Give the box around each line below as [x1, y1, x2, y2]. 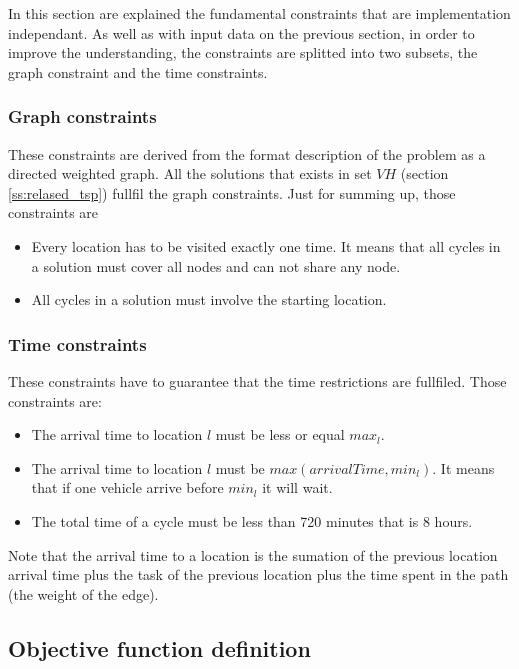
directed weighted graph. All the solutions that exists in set [8, 163, 372, 184]
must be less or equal [215, 424, 345, 445]
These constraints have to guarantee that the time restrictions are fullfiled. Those [8, 370, 507, 391]
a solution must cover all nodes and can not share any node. [31, 255, 401, 276]
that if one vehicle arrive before [31, 477, 224, 498]
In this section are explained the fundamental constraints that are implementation [8, 3, 511, 23]
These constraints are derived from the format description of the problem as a [8, 143, 486, 164]
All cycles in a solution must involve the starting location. [31, 289, 387, 310]
